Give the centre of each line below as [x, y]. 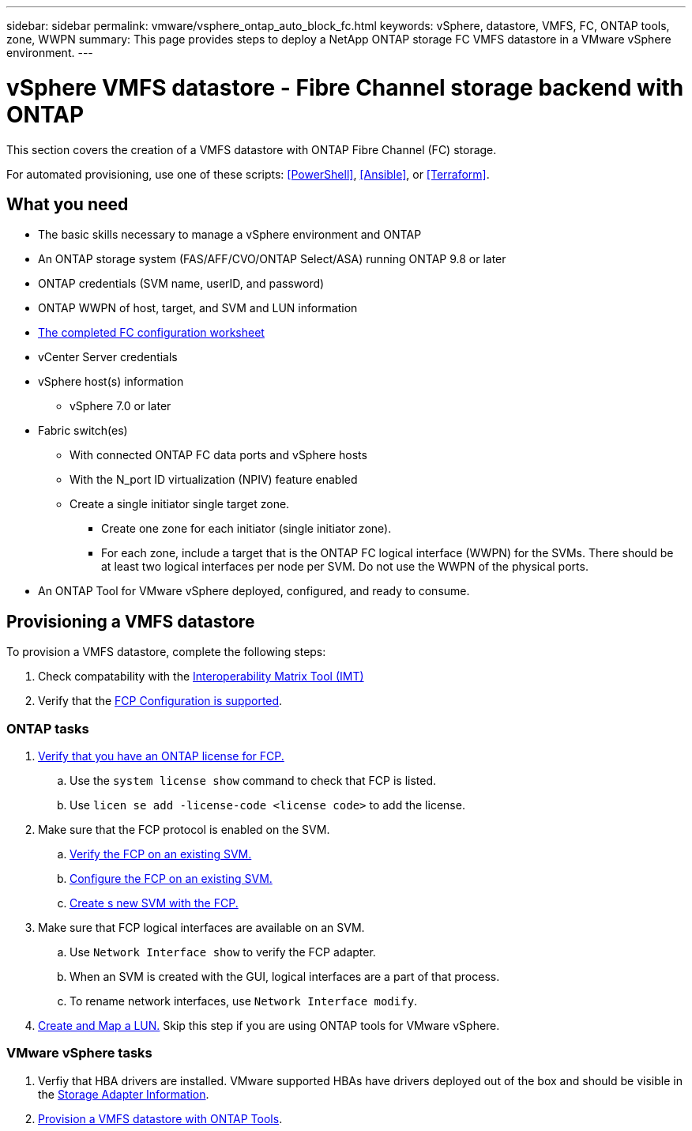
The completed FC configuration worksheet [151, 333]
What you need [68, 204]
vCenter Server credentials [108, 357]
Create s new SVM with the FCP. [154, 903]
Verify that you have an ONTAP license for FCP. [161, 756]
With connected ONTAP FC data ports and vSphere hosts [218, 455]
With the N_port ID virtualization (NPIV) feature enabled [214, 480]
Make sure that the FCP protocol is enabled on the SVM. [184, 829]
